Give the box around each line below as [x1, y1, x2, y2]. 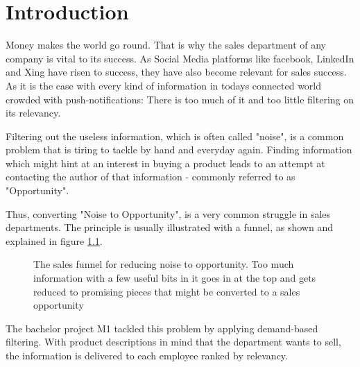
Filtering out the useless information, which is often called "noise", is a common [6, 128, 344, 143]
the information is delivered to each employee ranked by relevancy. [6, 348, 288, 362]
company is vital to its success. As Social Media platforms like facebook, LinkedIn [6, 51, 354, 65]
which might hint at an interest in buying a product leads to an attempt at [6, 155, 325, 170]
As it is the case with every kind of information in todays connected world [6, 78, 322, 92]
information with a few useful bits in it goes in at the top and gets [33, 271, 316, 285]
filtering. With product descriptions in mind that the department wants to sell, [6, 334, 341, 349]
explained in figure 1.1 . [6, 233, 103, 248]
